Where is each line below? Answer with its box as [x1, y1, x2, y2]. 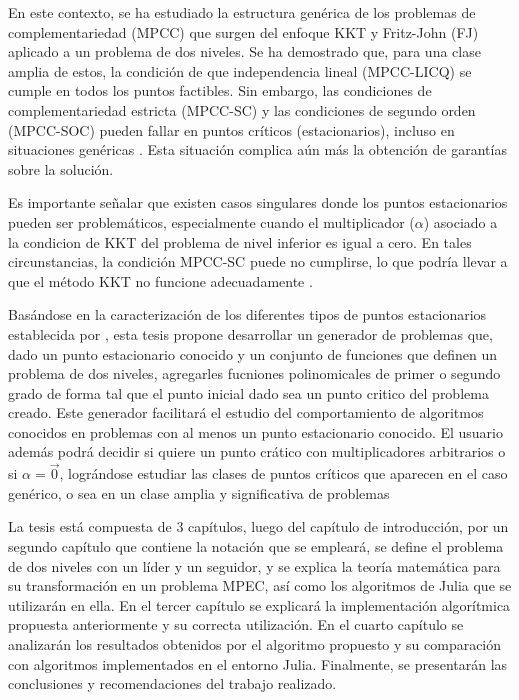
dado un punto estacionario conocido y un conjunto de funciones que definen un [8, 343, 498, 364]
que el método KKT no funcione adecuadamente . [8, 270, 313, 291]
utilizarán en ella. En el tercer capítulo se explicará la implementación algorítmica [8, 594, 511, 615]
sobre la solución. [8, 158, 114, 179]
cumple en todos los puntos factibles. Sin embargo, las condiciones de [8, 80, 432, 101]
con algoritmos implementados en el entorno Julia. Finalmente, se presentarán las [8, 653, 508, 674]
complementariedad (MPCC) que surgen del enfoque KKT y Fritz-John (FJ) [8, 21, 479, 42]
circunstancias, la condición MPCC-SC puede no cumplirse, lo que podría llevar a [8, 251, 508, 272]
